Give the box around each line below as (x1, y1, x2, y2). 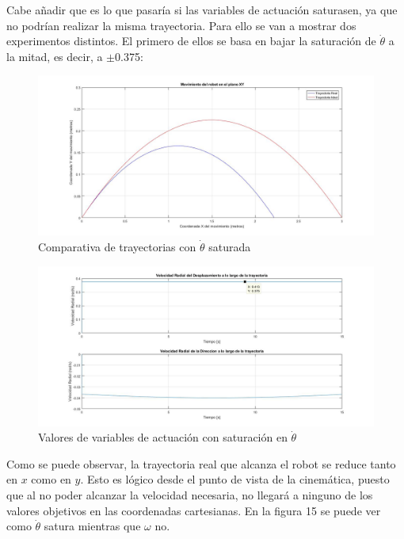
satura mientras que (44, 518, 141, 534)
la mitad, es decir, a (6, 48, 103, 64)
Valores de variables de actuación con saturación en (38, 429, 288, 445)
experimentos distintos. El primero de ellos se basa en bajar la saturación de (6, 32, 376, 49)
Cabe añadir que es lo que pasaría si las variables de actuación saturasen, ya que (6, 2, 398, 17)
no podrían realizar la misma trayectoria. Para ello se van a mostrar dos (6, 17, 356, 33)
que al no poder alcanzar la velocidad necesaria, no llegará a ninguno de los (6, 487, 373, 503)
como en (31, 471, 71, 487)
